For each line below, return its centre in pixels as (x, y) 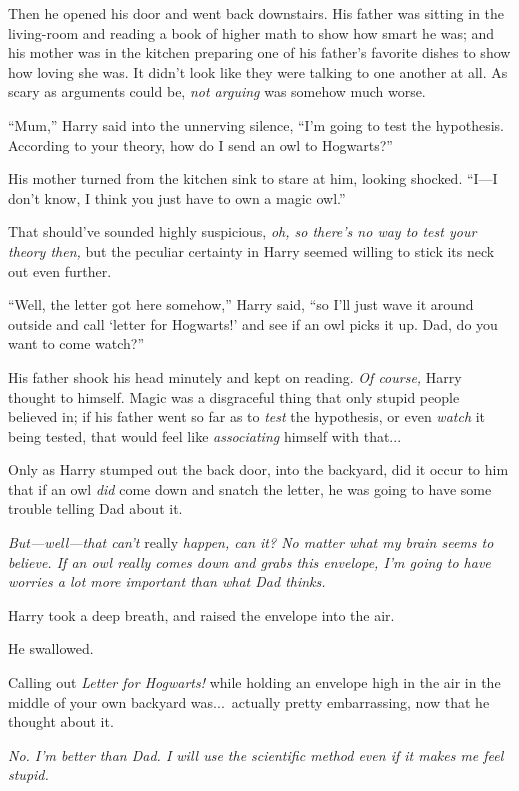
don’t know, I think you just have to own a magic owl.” (177, 197)
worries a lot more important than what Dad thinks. (167, 581)
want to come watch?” (76, 343)
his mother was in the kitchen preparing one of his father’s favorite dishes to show (259, 52)
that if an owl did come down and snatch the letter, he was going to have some (250, 488)
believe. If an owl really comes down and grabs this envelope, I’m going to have (249, 561)
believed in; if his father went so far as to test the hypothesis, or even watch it (247, 416)
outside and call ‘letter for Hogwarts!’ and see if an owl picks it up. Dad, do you (253, 323)
